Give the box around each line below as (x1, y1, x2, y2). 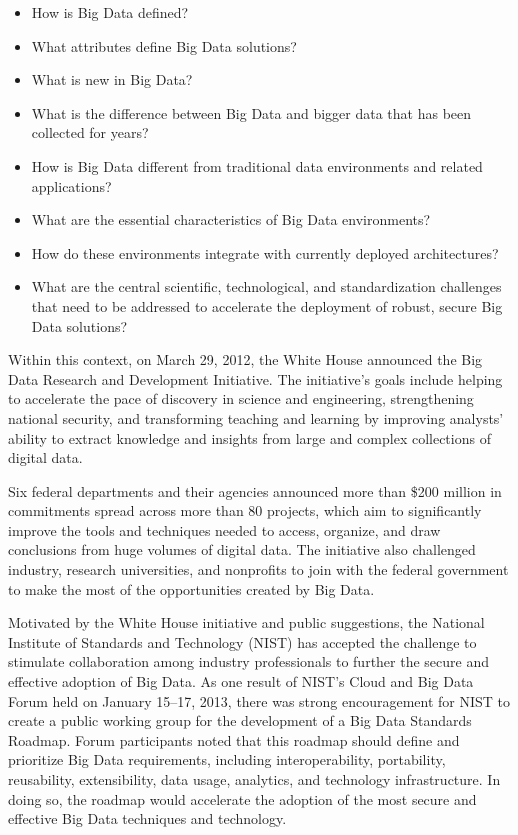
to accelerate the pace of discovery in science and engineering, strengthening (8, 388, 474, 409)
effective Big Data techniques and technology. (8, 808, 287, 829)
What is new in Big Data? (31, 69, 193, 90)
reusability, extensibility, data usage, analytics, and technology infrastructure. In (8, 769, 501, 789)
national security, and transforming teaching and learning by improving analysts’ (8, 407, 504, 428)
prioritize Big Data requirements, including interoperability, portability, (8, 749, 446, 770)
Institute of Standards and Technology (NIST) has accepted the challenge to (8, 631, 477, 652)
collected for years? (31, 122, 149, 143)
